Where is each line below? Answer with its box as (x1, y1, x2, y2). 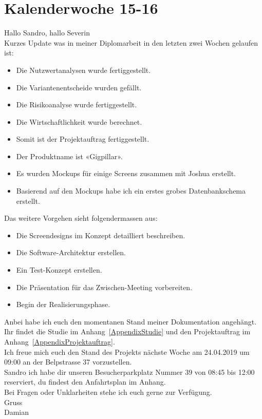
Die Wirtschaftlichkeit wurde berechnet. (16, 116, 142, 127)
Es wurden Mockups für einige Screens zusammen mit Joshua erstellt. (16, 168, 236, 179)
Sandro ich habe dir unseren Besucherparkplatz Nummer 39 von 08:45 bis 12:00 (4, 366, 255, 377)
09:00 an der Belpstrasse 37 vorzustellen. (4, 356, 132, 367)
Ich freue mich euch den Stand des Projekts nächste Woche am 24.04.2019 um (4, 346, 250, 357)
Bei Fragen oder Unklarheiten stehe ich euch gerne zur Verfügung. (4, 386, 212, 397)
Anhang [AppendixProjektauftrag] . (4, 336, 115, 347)
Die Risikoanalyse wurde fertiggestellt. (16, 99, 137, 110)
